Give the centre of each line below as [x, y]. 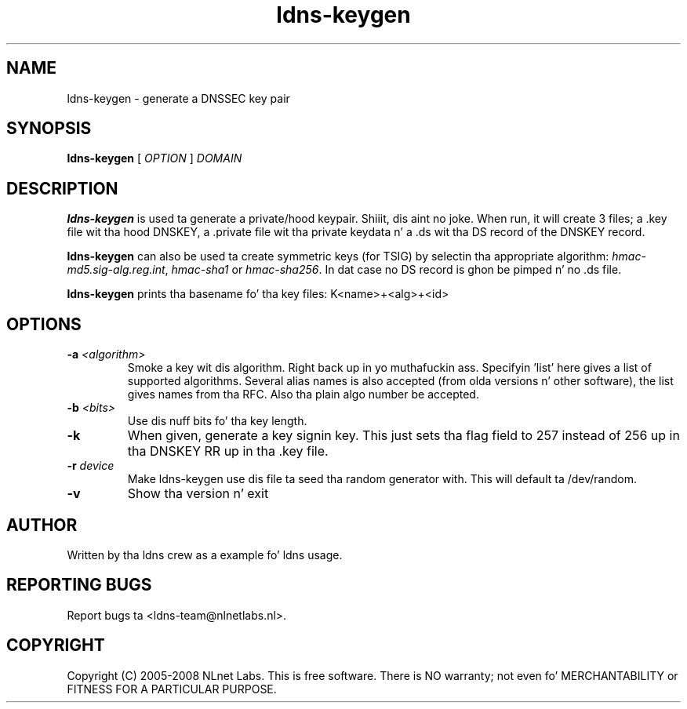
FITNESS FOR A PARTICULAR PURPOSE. [172, 689]
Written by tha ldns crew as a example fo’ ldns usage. [205, 554]
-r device [91, 466]
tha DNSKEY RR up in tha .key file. [228, 451]
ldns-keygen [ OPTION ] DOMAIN [154, 158]
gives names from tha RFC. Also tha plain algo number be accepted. [303, 394]
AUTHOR [42, 525]
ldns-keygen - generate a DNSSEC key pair [178, 98]
